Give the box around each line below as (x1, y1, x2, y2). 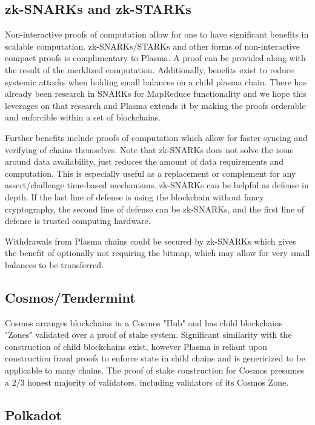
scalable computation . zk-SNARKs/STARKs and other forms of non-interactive (5, 39, 300, 52)
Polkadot (5, 405, 62, 424)
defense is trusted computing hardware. (5, 214, 151, 227)
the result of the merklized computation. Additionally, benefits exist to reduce (5, 63, 294, 76)
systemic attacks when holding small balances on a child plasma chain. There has (5, 75, 307, 88)
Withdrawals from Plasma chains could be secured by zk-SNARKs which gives (5, 234, 296, 247)
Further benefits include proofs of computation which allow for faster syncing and (5, 131, 308, 143)
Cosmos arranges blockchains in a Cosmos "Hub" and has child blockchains (5, 316, 283, 329)
